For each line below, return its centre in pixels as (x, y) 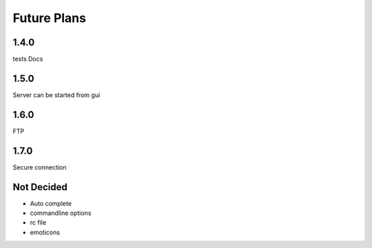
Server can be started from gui (56, 95)
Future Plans (49, 18)
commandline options (61, 213)
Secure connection (40, 167)
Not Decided (40, 187)
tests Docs (28, 59)
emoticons (45, 232)
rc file (38, 223)
